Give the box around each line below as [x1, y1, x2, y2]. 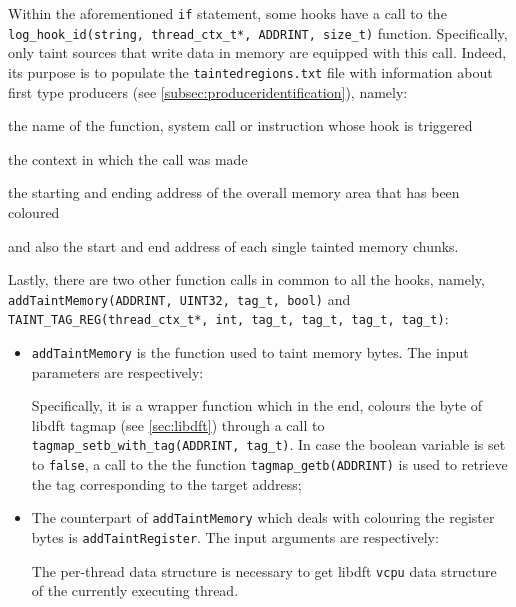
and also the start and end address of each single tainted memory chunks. [8, 235, 459, 256]
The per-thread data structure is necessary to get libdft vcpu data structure [31, 560, 497, 581]
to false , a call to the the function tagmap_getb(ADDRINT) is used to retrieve [31, 454, 508, 475]
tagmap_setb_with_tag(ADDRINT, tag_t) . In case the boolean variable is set [31, 434, 506, 455]
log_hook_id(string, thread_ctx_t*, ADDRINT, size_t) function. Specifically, [8, 22, 508, 43]
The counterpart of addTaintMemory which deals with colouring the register [31, 507, 495, 528]
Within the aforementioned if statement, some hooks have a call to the [8, 3, 447, 23]
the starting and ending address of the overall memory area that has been [8, 182, 460, 203]
